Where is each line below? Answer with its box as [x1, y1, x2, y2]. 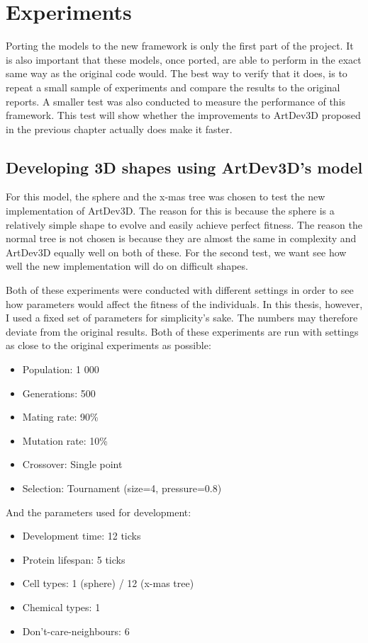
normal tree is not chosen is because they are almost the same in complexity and [6, 231, 357, 246]
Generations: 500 [22, 385, 96, 400]
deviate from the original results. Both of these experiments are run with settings [6, 324, 359, 338]
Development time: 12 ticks [22, 528, 141, 543]
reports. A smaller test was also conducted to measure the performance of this [6, 93, 346, 108]
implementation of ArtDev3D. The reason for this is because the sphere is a [6, 203, 335, 218]
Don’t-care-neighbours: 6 [22, 623, 130, 638]
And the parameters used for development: [6, 504, 191, 519]
